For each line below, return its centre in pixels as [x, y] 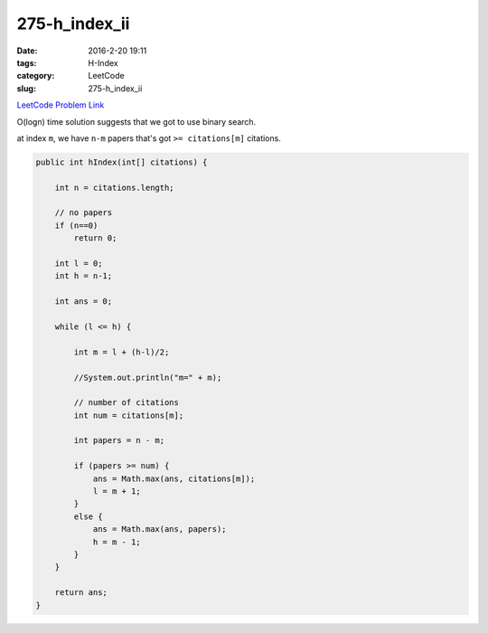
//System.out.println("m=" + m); [148, 377]
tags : [27, 62]
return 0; [95, 238]
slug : [26, 88]
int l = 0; [79, 264]
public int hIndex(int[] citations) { [122, 162]
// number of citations [127, 403]
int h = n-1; [84, 276]
